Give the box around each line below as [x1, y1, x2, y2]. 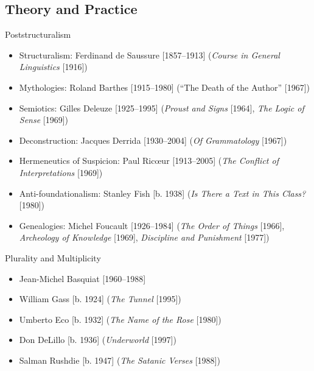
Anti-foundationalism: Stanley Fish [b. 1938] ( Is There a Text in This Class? [19, 186, 306, 199]
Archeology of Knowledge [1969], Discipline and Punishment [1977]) [19, 231, 270, 244]
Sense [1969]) [19, 113, 69, 126]
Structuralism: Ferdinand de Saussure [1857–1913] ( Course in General [19, 48, 280, 61]
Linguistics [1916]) [19, 60, 88, 73]
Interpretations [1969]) [19, 166, 103, 178]
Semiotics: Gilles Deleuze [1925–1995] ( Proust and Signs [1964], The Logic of [19, 101, 304, 114]
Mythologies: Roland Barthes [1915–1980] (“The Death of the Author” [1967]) [19, 80, 310, 93]
